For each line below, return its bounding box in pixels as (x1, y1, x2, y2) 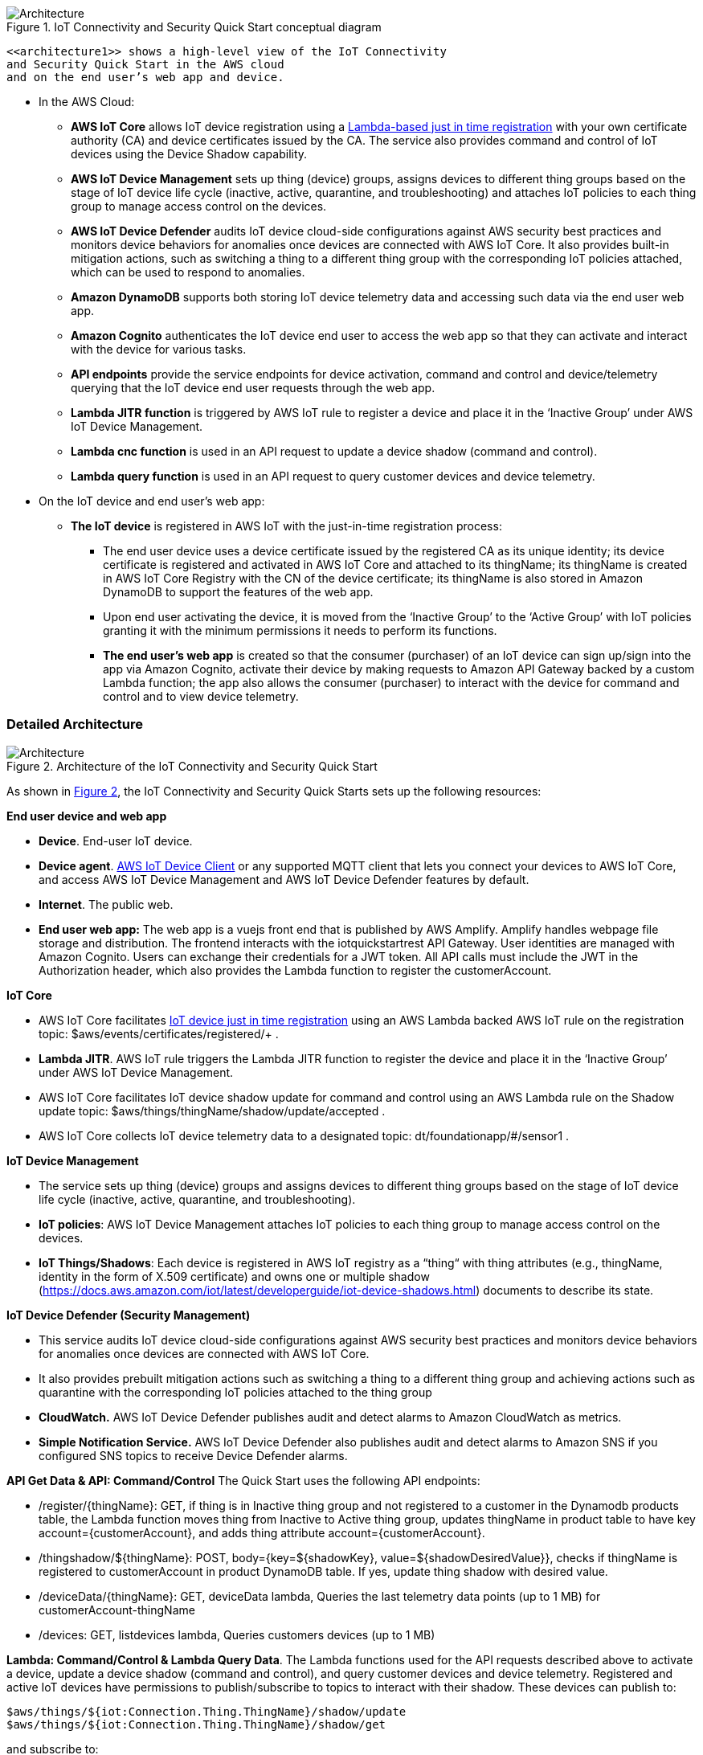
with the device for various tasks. (71, 342, 247, 356)
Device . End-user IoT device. (39, 833, 193, 848)
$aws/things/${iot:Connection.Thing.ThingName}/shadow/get (6, 1717, 386, 1731)
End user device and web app (6, 808, 167, 823)
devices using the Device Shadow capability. (71, 147, 308, 161)
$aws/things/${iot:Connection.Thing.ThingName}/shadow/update (6, 1704, 407, 1718)
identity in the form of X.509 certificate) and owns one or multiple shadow (39, 1269, 430, 1283)
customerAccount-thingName (39, 1602, 195, 1617)
